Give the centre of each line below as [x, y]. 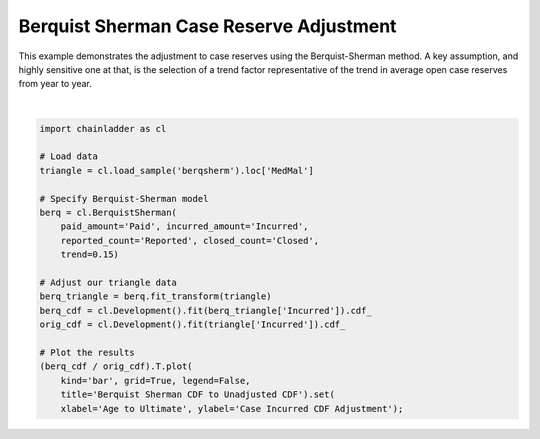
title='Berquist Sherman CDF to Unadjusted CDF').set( [197, 394]
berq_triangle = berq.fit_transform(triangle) [155, 296]
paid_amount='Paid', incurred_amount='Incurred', [184, 226]
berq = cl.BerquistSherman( [108, 213]
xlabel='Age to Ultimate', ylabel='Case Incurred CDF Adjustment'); [232, 408]
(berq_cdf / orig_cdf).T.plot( [116, 366]
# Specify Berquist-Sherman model [124, 198]
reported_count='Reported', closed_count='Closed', [190, 240]
